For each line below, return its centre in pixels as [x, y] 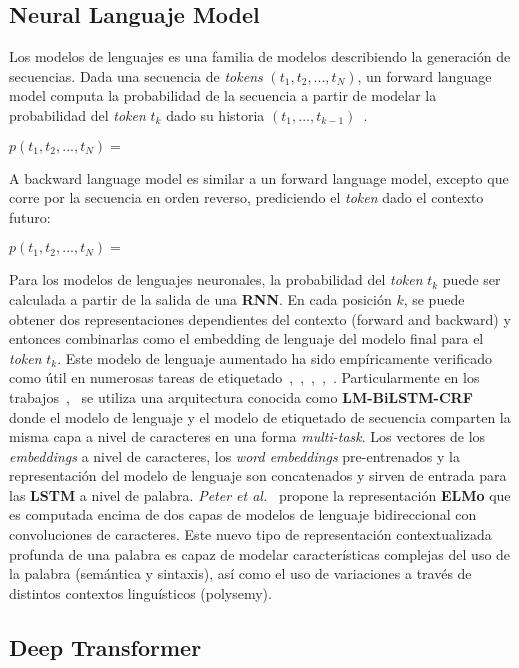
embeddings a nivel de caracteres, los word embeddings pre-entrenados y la [234, 455]
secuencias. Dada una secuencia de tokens [136, 75]
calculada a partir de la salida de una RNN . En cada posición [200, 298]
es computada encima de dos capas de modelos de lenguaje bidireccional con [243, 514]
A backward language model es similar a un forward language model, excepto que [259, 177]
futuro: [30, 216]
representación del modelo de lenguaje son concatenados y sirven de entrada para [258, 475]
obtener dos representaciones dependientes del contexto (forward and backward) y [260, 318]
